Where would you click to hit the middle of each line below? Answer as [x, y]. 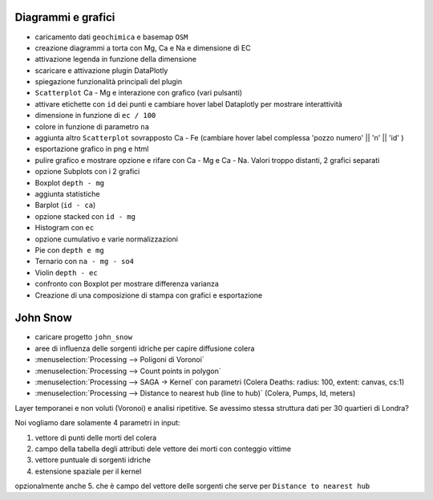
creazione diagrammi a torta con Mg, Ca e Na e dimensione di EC [143, 47]
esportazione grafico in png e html [92, 149]
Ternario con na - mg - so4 [85, 262]
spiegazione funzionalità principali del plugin [109, 82]
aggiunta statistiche [67, 193]
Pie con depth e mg [69, 250]
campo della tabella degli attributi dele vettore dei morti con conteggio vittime [163, 449]
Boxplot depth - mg [70, 183]
